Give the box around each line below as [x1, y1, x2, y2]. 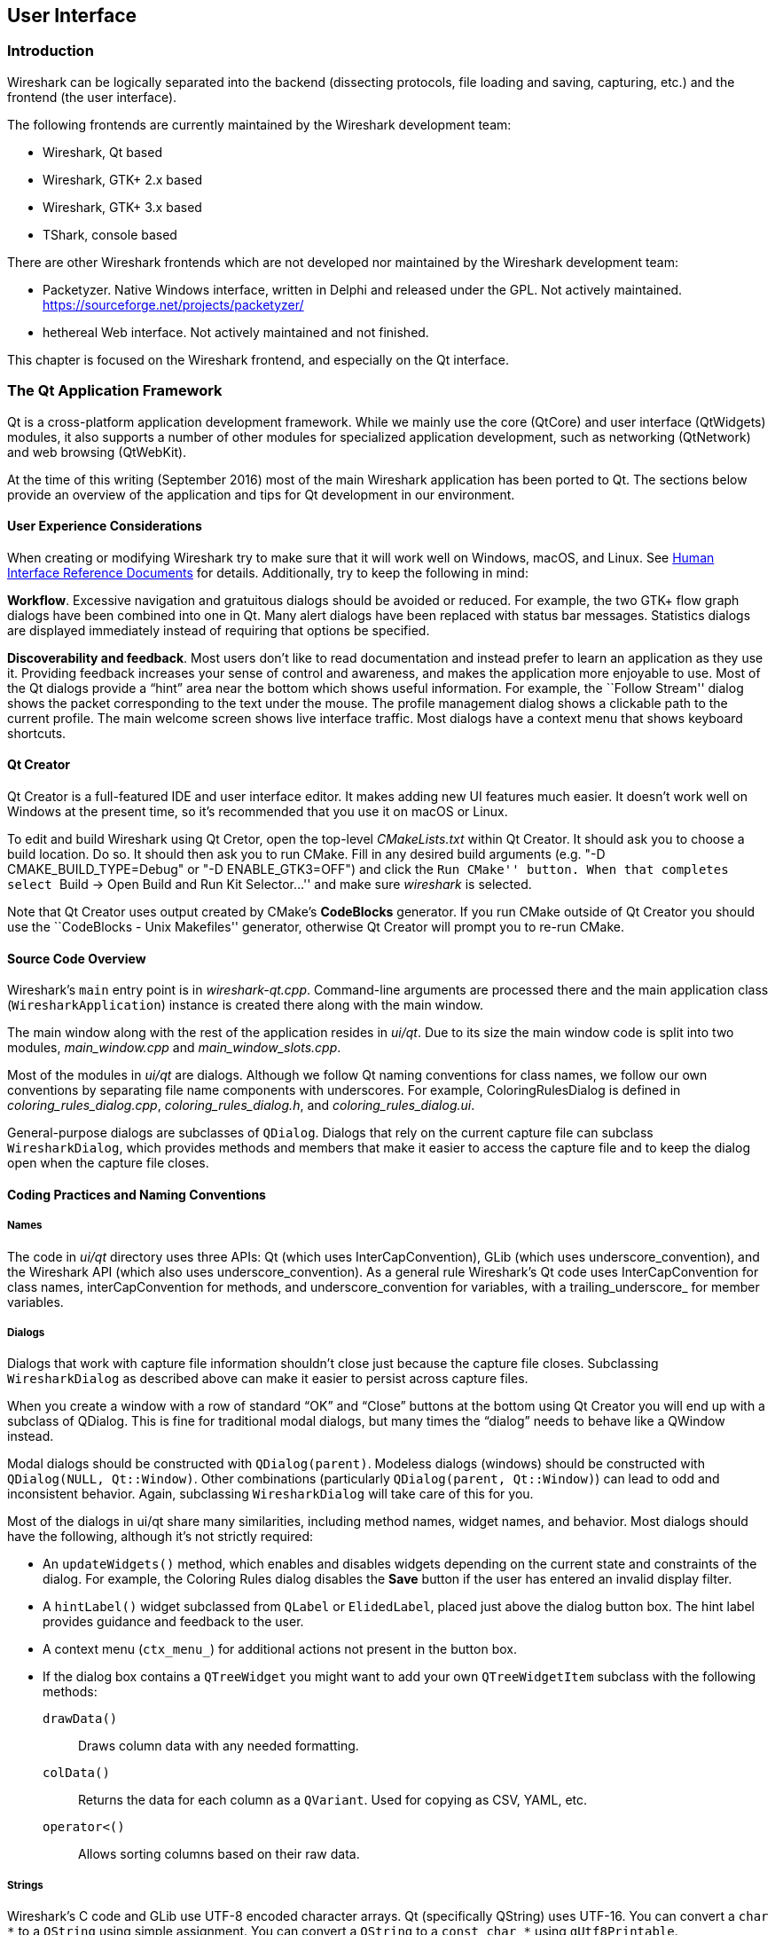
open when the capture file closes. [7, 1155, 209, 1171]
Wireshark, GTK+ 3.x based [43, 199, 202, 215]
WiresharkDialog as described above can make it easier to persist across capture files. [7, 1371, 528, 1387]
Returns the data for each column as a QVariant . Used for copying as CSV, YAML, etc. [78, 1792, 588, 1808]
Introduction [7, 42, 94, 60]
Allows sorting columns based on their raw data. [78, 1846, 360, 1862]
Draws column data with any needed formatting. [78, 1738, 359, 1754]
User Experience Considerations [7, 518, 202, 534]
